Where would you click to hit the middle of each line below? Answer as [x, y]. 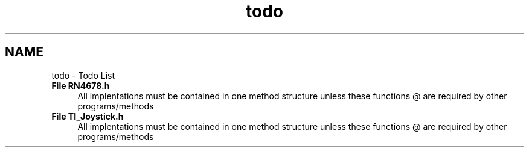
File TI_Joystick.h [88, 116]
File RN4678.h [81, 85]
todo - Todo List [83, 75]
